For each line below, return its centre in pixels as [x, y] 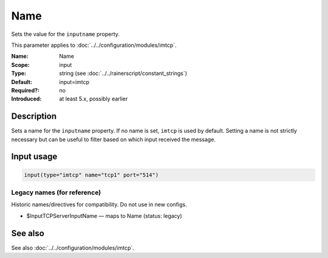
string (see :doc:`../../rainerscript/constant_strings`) [123, 74]
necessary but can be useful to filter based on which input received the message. [113, 139]
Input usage [34, 157]
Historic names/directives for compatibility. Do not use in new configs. [99, 204]
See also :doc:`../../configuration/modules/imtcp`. [73, 248]
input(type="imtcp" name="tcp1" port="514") [91, 175]
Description [34, 117]
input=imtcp [74, 82]
